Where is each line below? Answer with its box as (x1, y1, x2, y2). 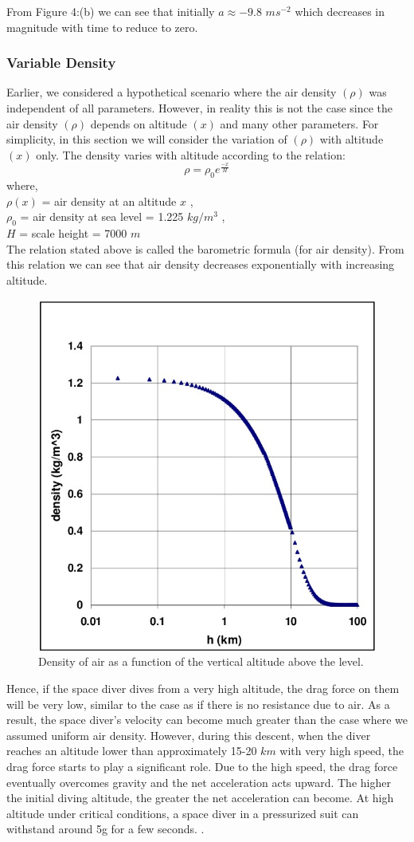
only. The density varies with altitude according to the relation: (36, 146, 346, 163)
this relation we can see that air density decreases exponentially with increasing (6, 256, 395, 273)
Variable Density (6, 53, 116, 73)
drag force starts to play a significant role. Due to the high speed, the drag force (6, 758, 398, 774)
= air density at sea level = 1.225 (20, 208, 184, 225)
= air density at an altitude (41, 192, 177, 209)
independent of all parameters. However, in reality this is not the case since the (6, 100, 393, 116)
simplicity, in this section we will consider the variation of (6, 131, 287, 148)
